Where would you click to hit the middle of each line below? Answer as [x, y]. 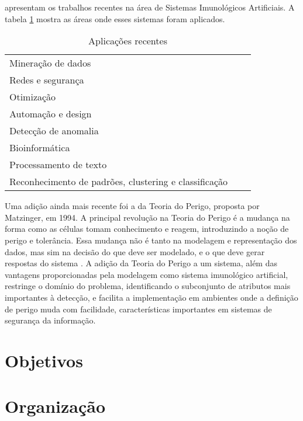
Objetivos [44, 360]
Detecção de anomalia [54, 131]
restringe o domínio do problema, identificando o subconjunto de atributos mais [148, 286]
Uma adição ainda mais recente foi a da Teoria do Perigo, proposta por [132, 206]
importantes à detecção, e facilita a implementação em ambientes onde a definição [151, 297]
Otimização [33, 97]
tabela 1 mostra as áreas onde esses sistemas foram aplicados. [115, 18]
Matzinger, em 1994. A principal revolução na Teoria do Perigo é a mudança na [147, 217]
